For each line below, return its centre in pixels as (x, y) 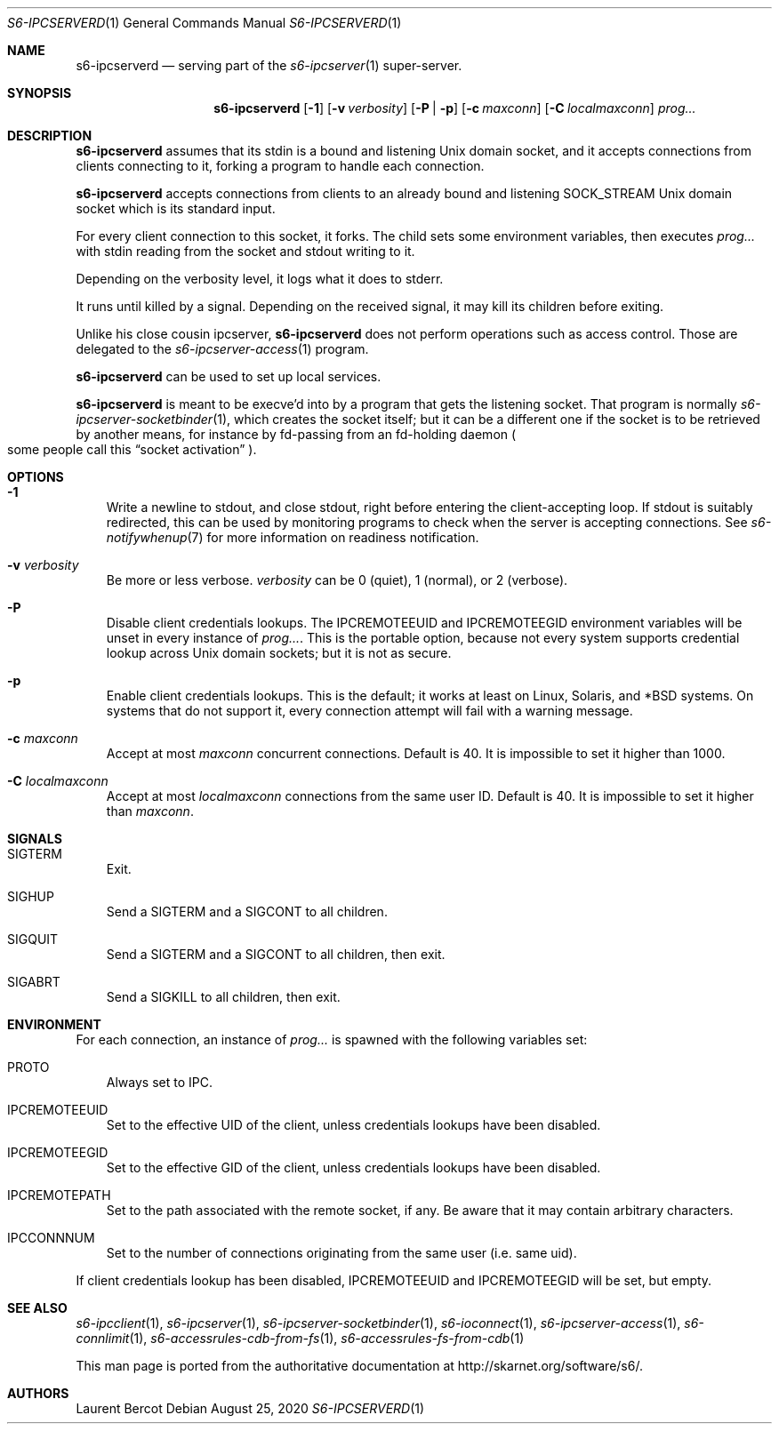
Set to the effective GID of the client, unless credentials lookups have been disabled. (353, 1167)
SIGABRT (34, 982)
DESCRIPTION (50, 136)
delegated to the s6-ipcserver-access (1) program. (222, 349)
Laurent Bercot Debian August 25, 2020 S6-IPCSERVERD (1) (250, 1408)
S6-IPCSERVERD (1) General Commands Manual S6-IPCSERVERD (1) (205, 23)
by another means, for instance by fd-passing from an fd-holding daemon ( (296, 434)
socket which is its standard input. (176, 208)
